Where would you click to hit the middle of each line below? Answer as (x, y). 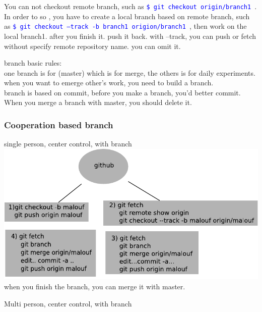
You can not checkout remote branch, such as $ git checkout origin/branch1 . (130, 6)
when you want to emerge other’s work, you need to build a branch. (109, 83)
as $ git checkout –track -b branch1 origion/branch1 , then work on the (125, 26)
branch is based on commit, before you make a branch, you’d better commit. (122, 92)
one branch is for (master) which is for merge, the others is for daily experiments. (130, 72)
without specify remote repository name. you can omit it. (92, 46)
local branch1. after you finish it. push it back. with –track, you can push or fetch (130, 36)
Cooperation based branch (59, 124)
